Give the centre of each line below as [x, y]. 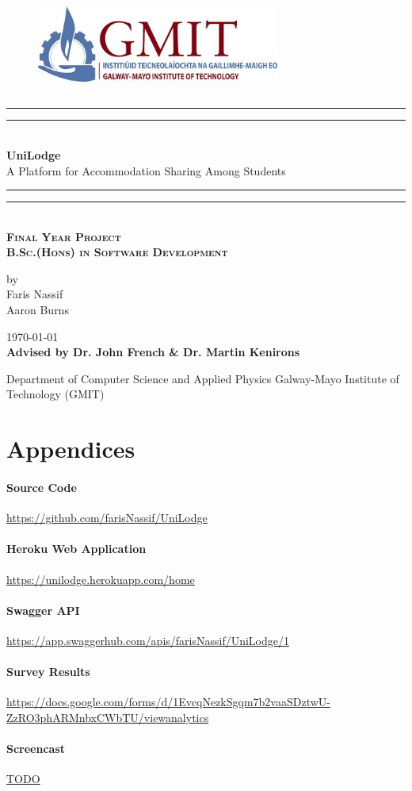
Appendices [71, 449]
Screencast [36, 749]
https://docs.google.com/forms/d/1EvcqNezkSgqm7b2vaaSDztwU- [168, 702]
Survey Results [48, 672]
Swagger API [43, 610]
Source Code [42, 487]
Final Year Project [64, 236]
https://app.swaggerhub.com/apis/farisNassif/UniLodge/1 [148, 640]
